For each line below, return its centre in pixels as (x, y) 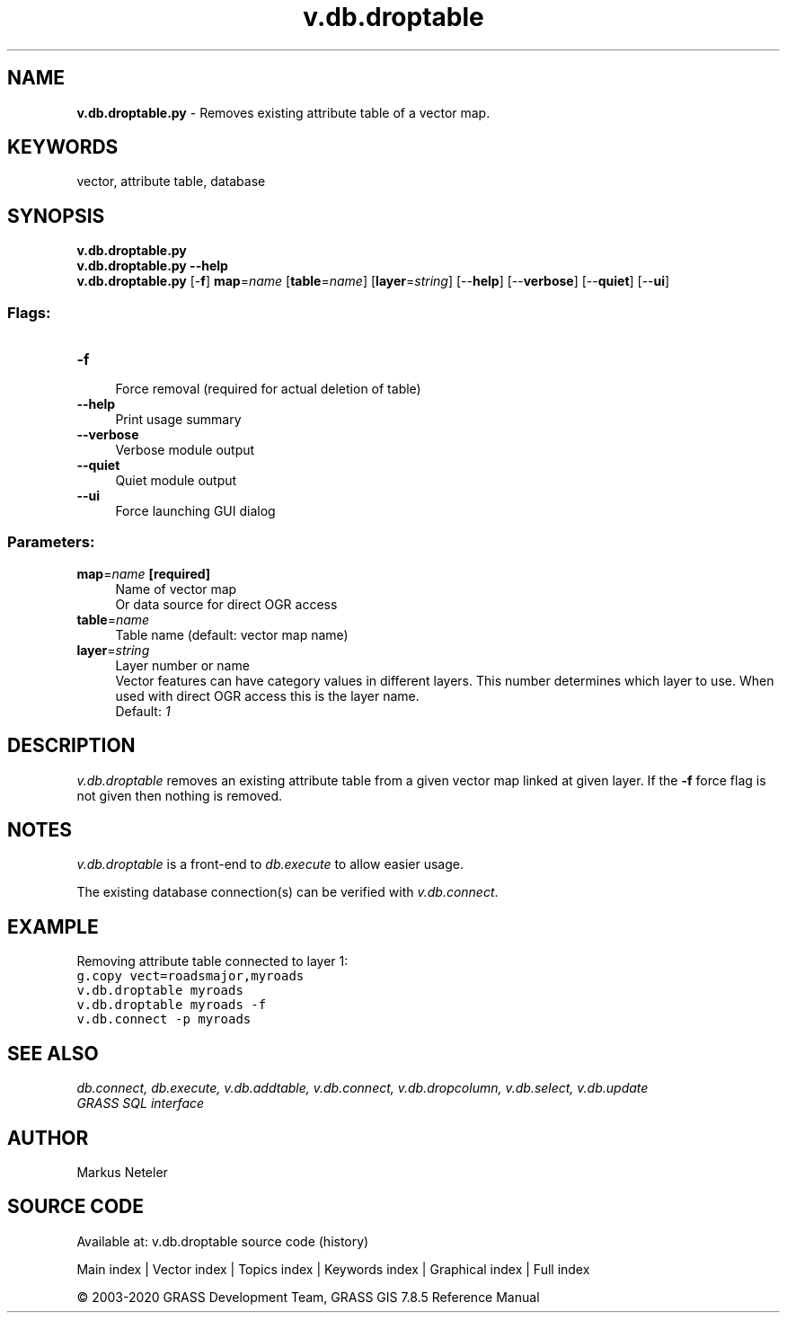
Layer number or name (182, 665)
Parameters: (51, 542)
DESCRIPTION (71, 746)
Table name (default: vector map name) (232, 634)
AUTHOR (48, 1138)
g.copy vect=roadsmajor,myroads (190, 976)
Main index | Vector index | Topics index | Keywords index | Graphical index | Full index (333, 1269)
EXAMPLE (53, 926)
